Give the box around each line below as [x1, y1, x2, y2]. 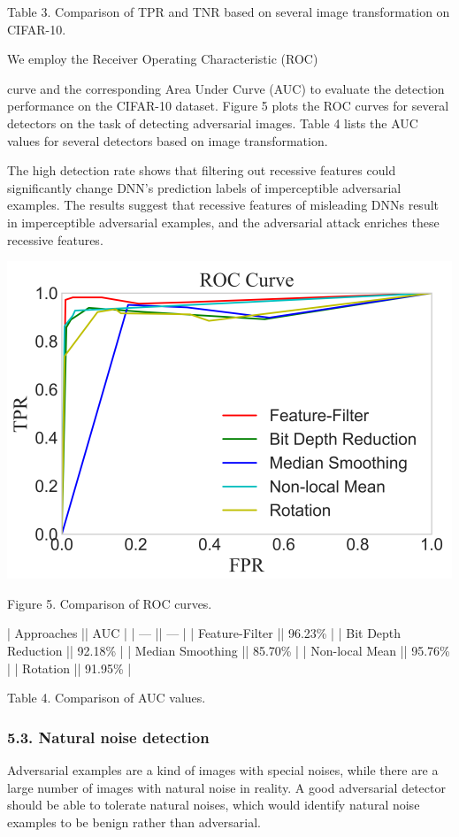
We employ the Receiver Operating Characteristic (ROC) [7, 50, 318, 68]
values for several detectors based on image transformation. [7, 131, 328, 150]
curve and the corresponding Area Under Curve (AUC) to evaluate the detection [7, 79, 445, 97]
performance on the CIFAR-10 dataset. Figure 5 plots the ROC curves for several [7, 96, 449, 115]
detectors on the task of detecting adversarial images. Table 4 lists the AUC [7, 113, 418, 132]
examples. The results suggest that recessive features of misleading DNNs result [7, 196, 440, 214]
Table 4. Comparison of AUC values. [7, 688, 206, 707]
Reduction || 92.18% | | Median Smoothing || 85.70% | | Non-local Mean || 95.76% [7, 641, 450, 659]
